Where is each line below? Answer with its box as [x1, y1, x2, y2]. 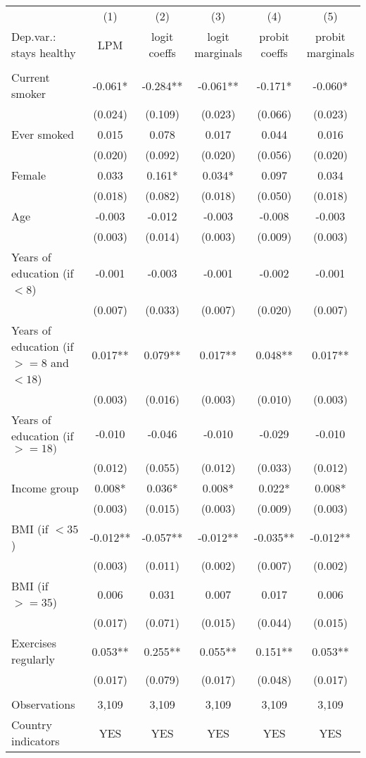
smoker [11, 85, 46, 101]
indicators [11, 733, 60, 749]
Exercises [11, 635, 56, 651]
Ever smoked [11, 126, 75, 142]
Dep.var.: [11, 28, 56, 44]
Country [11, 716, 52, 733]
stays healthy [11, 44, 76, 61]
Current [11, 69, 50, 85]
